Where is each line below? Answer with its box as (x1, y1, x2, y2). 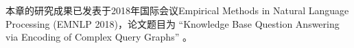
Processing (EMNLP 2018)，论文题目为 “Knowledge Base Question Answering (5, 16, 340, 30)
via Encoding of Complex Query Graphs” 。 (5, 30, 192, 44)
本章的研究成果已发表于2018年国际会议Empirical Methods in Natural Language (5, 3, 349, 17)
